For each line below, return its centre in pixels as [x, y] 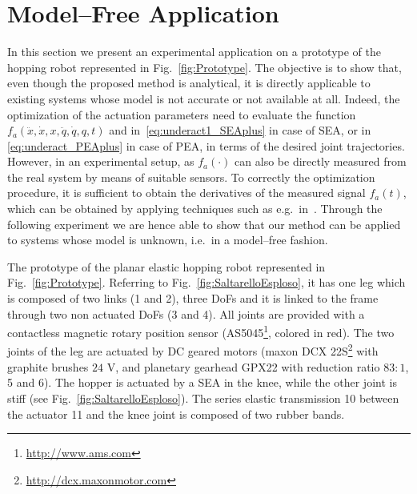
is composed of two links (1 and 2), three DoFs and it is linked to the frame [193, 298]
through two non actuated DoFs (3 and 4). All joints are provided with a [186, 313]
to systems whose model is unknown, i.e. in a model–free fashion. [168, 240]
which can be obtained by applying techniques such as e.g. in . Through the [195, 209]
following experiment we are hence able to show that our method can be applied [204, 224]
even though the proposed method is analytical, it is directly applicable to [189, 83]
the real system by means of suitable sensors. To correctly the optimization [191, 177]
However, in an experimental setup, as [101, 161]
